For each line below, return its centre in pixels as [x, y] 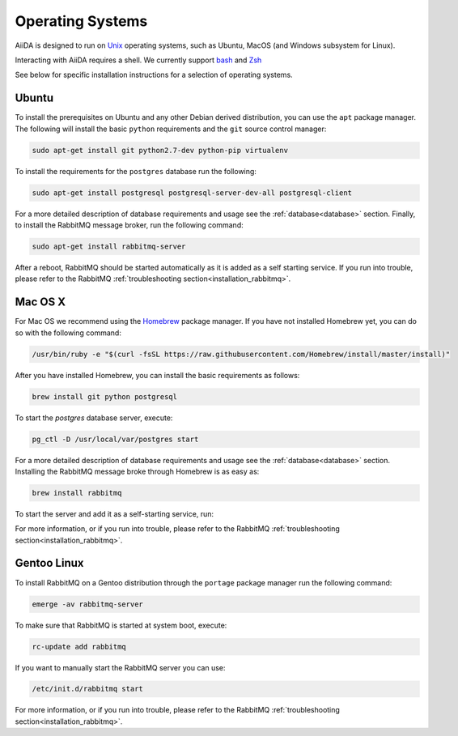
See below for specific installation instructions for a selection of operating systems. [154, 75]
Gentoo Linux [49, 563]
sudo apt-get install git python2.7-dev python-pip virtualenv [160, 150]
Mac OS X [40, 302]
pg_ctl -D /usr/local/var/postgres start [115, 439]
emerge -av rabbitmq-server [87, 604]
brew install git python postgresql [105, 396]
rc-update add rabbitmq [79, 647]
